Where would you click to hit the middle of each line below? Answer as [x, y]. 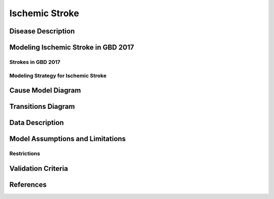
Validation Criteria [39, 168]
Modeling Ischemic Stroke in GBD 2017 [72, 47]
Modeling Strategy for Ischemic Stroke [58, 75]
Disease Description [42, 31]
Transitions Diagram [42, 107]
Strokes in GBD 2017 [35, 62]
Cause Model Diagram [45, 90]
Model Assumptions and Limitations [68, 139]
